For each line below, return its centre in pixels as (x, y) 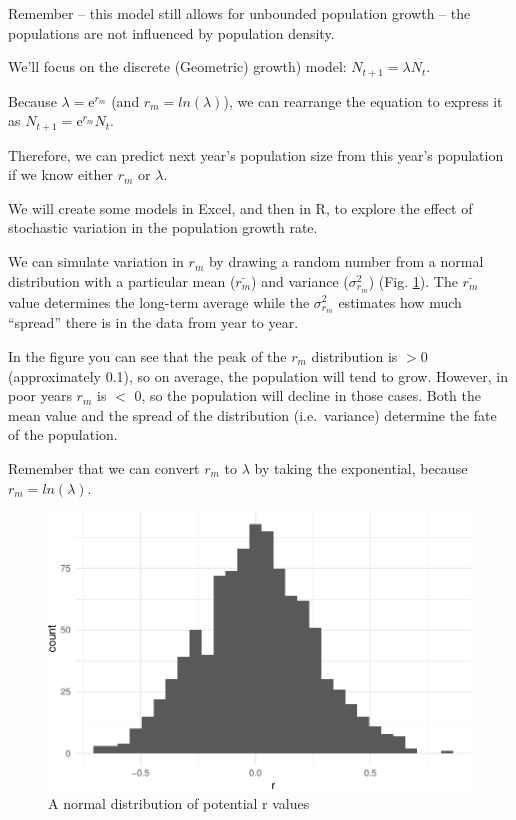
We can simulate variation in (96, 261)
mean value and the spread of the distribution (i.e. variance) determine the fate (252, 414)
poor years (40, 395)
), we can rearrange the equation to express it (363, 100)
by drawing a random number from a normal (346, 261)
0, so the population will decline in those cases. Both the (307, 395)
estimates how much (400, 301)
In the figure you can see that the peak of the (147, 355)
